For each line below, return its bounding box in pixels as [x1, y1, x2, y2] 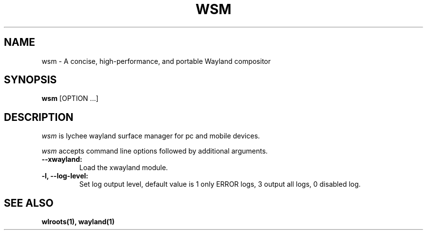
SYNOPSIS [4, 74, 57, 86]
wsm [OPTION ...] [41, 94, 98, 103]
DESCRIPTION [4, 111, 74, 123]
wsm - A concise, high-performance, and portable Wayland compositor [41, 57, 271, 65]
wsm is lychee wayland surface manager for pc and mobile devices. [41, 132, 260, 140]
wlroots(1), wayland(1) [41, 217, 115, 226]
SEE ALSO [4, 196, 54, 209]
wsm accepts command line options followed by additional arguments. [41, 147, 268, 156]
